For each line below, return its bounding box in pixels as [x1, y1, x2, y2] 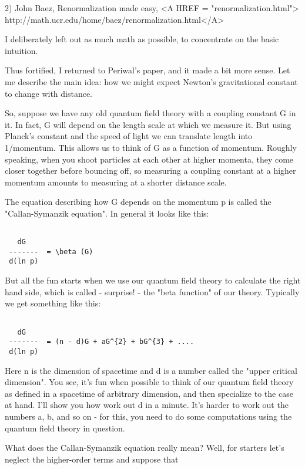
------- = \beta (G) [9, 247, 93, 256]
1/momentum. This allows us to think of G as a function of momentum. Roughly [5, 141, 297, 153]
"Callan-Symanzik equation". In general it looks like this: [5, 207, 209, 219]
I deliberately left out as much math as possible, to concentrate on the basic [5, 33, 279, 45]
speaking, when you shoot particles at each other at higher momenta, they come [5, 153, 294, 165]
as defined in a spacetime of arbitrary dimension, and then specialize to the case [5, 387, 293, 399]
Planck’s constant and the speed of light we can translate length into [5, 130, 253, 142]
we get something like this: [5, 297, 101, 309]
